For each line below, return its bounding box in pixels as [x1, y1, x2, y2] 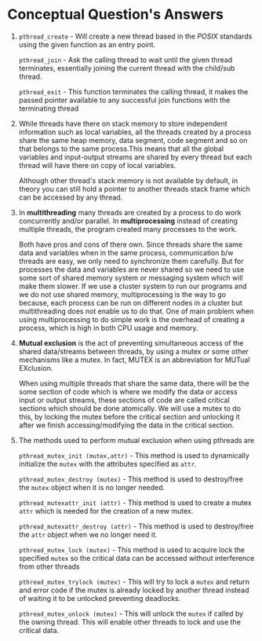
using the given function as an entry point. [18, 39, 156, 49]
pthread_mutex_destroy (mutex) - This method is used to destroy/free [18, 474, 244, 484]
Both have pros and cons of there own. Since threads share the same [18, 240, 243, 249]
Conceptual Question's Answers [7, 5, 224, 24]
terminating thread [18, 104, 79, 113]
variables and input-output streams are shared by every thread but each [18, 152, 253, 162]
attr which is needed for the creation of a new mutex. [18, 506, 194, 515]
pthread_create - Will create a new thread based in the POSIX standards [18, 31, 253, 41]
